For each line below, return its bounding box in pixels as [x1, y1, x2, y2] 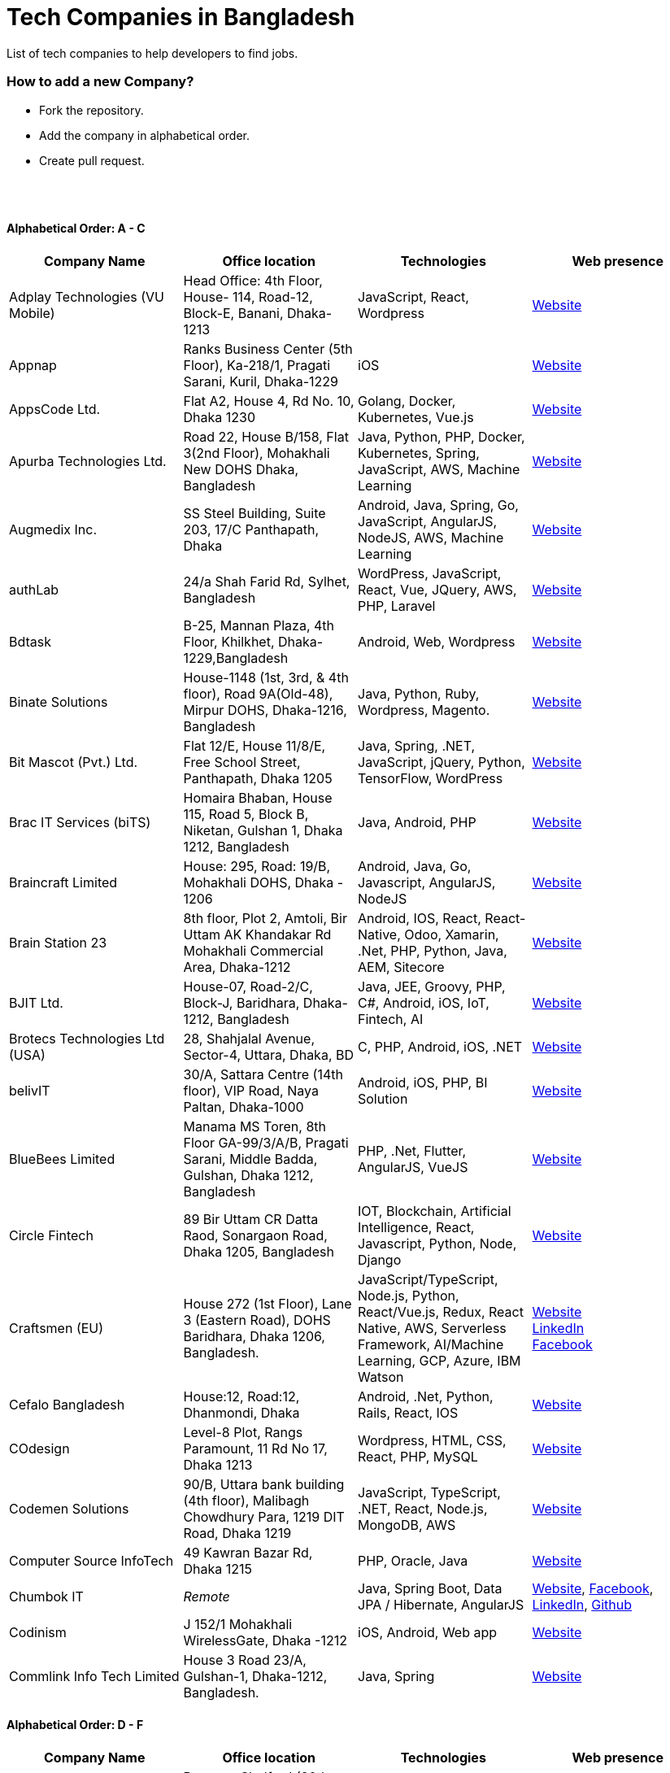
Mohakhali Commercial [183, 942, 324, 959]
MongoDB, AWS [358, 1516, 456, 1533]
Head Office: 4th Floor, [183, 272, 323, 289]
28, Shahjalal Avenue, [183, 1030, 315, 1047]
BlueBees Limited [9, 1150, 115, 1167]
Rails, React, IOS [358, 1404, 459, 1421]
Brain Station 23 [9, 934, 107, 951]
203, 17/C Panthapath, [183, 521, 320, 538]
